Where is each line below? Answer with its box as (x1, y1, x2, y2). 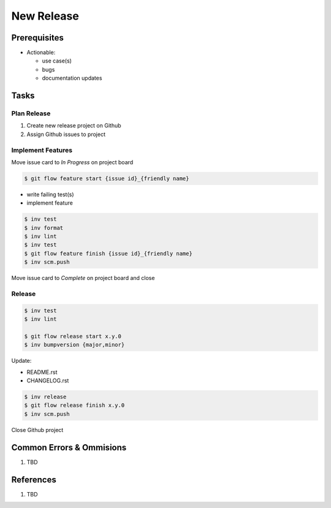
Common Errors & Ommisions (11, 442, 127, 453)
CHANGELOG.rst (26, 377, 69, 384)
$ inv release (24, 393, 67, 401)
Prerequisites (11, 32, 64, 43)
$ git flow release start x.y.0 (24, 333, 122, 339)
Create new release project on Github (26, 122, 122, 129)
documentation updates (42, 74, 102, 82)
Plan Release (11, 109, 51, 118)
